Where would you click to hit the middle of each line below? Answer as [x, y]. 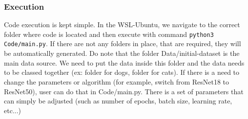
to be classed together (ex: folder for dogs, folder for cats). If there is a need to [122, 72]
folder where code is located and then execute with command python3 [109, 34]
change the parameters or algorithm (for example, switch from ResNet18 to [117, 81]
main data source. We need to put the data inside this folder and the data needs [124, 62]
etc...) [12, 110]
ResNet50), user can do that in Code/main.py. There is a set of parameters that [124, 91]
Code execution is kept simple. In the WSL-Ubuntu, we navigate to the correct [122, 25]
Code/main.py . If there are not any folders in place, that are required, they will [123, 43]
